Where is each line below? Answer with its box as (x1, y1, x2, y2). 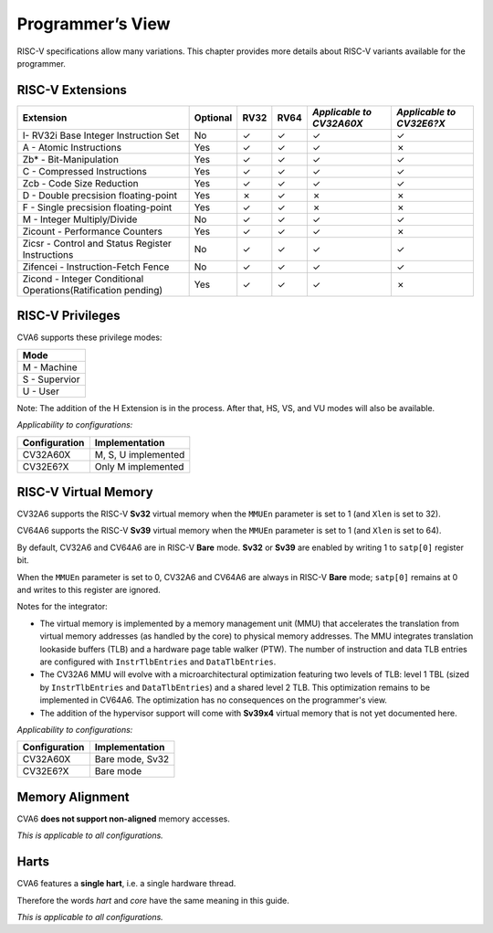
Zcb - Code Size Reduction (22, 176, 139, 189)
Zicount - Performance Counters (22, 225, 163, 238)
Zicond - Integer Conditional (22, 272, 144, 285)
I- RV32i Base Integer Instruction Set (22, 129, 180, 142)
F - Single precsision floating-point (22, 201, 173, 214)
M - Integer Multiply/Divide (22, 213, 138, 226)
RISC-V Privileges (16, 308, 121, 323)
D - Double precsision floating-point (22, 188, 178, 201)
